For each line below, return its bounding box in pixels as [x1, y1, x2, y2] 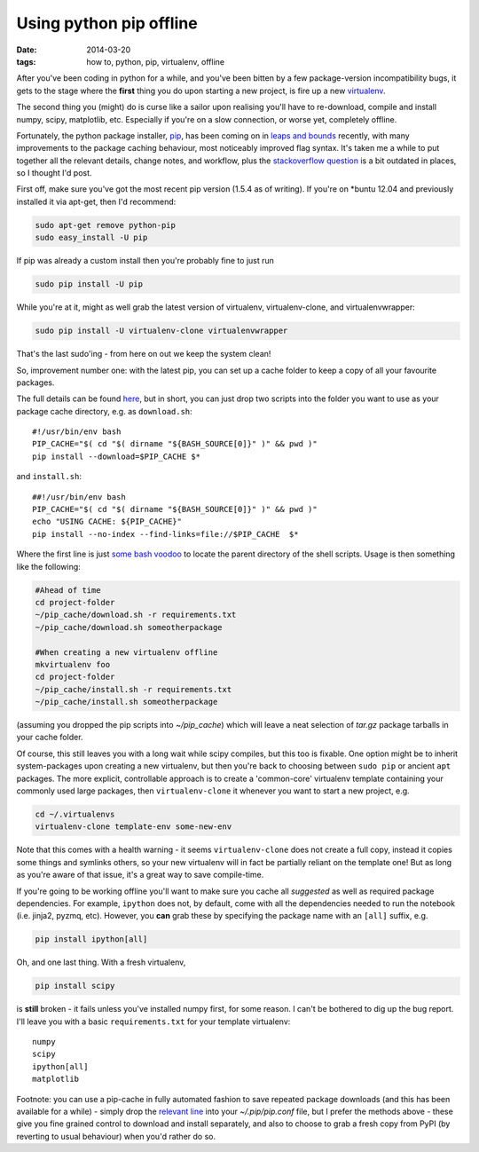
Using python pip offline [16, 13, 199, 33]
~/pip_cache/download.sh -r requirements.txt [35, 610, 237, 620]
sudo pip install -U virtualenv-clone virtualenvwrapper [35, 326, 288, 336]
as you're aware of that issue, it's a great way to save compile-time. [16, 870, 264, 880]
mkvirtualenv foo [35, 659, 111, 669]
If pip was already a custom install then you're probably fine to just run [16, 256, 275, 266]
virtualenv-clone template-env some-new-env [35, 822, 232, 832]
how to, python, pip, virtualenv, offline [86, 56, 225, 67]
